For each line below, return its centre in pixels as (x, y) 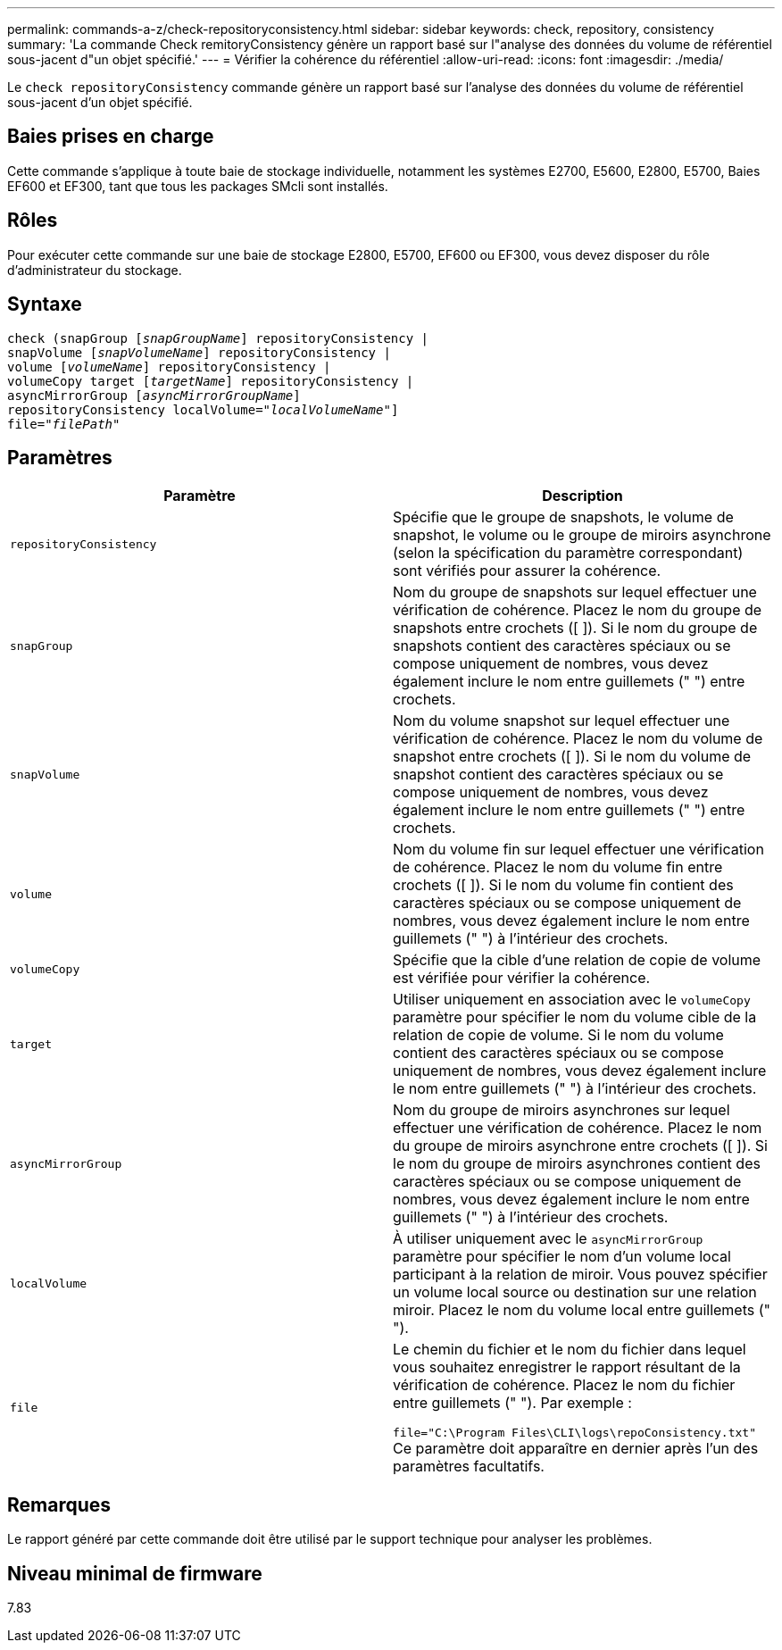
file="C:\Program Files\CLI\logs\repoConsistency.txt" (574, 1433)
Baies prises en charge (111, 137)
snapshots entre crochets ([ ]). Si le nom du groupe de (575, 628)
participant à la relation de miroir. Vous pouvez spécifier (580, 1275)
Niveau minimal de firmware (135, 1573)
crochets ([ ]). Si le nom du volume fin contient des (563, 885)
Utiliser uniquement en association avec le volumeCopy (572, 1000)
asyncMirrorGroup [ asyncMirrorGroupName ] (154, 395)
